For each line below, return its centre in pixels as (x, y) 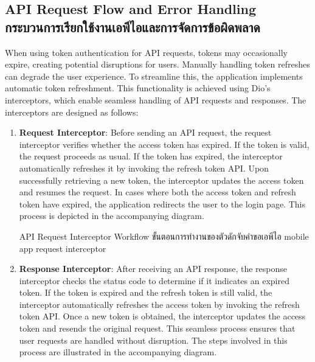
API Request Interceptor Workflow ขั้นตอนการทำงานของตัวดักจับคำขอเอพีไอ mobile (164, 236)
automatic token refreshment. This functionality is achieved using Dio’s (138, 88)
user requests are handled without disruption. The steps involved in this (153, 340)
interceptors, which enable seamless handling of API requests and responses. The (156, 99)
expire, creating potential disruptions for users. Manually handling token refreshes (157, 64)
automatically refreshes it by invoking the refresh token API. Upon (144, 168)
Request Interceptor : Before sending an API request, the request (145, 132)
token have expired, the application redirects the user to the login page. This (162, 204)
